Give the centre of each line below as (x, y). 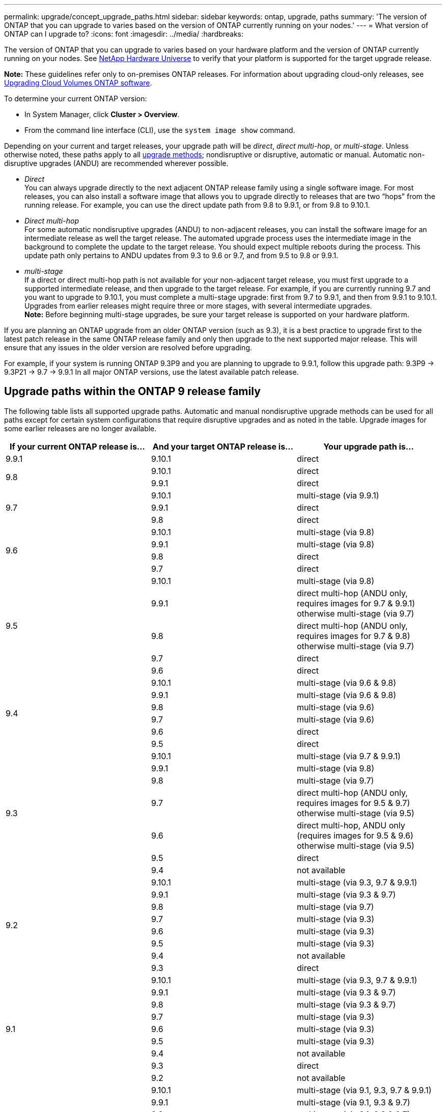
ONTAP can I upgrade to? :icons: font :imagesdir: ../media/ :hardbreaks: (124, 34)
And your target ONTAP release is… (223, 446)
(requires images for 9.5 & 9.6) (355, 835)
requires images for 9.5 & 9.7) (353, 803)
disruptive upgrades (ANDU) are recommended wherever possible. (116, 163)
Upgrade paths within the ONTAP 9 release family (132, 392)
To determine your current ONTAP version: (76, 99)
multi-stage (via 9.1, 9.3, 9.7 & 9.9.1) (364, 1090)
